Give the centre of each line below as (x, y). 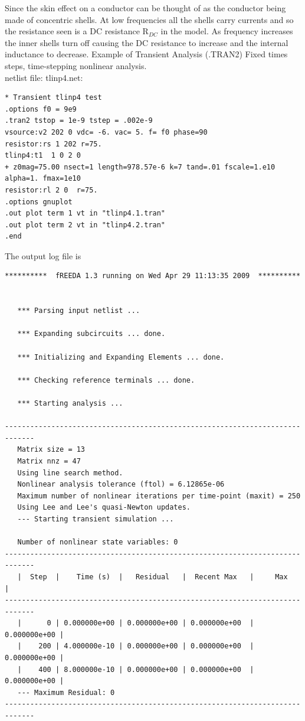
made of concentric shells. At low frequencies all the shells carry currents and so (149, 19)
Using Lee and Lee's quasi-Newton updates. (104, 508)
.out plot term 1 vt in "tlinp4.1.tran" (85, 213)
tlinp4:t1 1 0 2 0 (43, 156)
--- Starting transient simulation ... (96, 519)
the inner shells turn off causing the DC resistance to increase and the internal (147, 42)
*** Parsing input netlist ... (79, 311)
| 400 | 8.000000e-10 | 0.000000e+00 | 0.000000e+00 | (136, 669)
